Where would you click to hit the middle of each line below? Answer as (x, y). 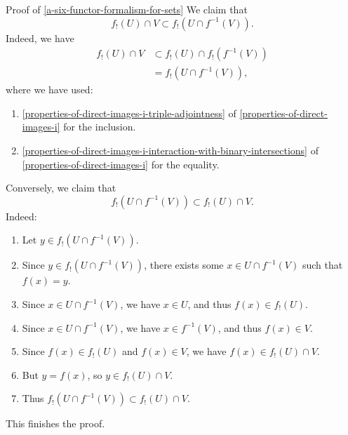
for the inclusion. (100, 127)
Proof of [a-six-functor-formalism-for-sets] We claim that (127, 9)
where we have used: (49, 89)
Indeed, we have (40, 38)
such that (322, 265)
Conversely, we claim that (61, 188)
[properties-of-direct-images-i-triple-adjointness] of (129, 113)
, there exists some (184, 265)
